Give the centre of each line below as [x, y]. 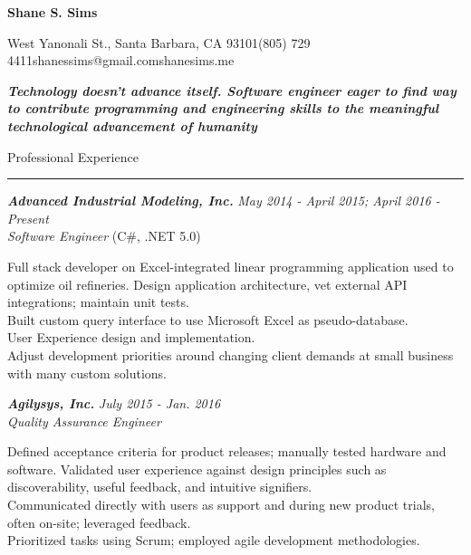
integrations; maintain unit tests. [98, 302]
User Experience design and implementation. [131, 337]
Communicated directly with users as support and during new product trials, [221, 505]
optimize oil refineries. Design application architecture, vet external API [207, 284]
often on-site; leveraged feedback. [99, 522]
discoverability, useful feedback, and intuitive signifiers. [160, 487]
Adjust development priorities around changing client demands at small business [231, 354]
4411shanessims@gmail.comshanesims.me [121, 60]
